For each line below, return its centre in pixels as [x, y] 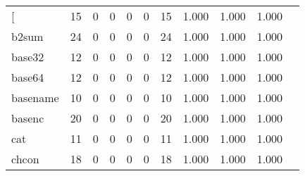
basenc [28, 118]
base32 [28, 57]
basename [35, 98]
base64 [28, 77]
